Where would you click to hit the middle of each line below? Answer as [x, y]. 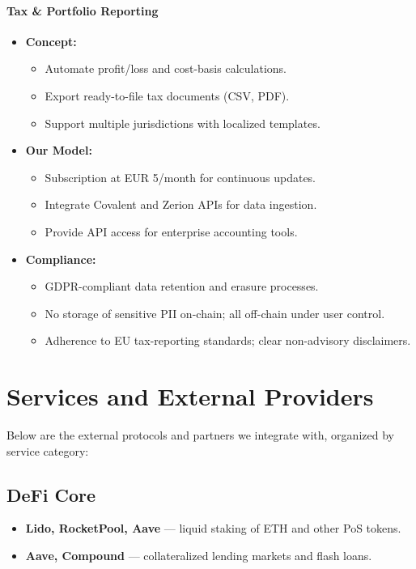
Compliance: [61, 259]
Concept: [51, 41]
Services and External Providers [190, 396]
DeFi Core [51, 494]
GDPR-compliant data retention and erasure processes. [182, 286]
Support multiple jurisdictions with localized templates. [183, 123]
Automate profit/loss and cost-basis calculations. [166, 68]
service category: [48, 450]
